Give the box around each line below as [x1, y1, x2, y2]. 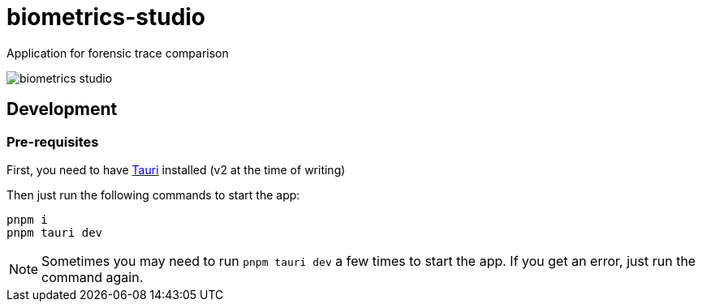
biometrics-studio [6, 3, 206, 31]
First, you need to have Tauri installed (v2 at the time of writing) [6, 162, 346, 177]
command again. [41, 268, 144, 285]
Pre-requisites [6, 133, 99, 150]
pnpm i [6, 212, 48, 226]
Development [6, 99, 118, 120]
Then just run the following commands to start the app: [6, 187, 300, 202]
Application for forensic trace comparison [6, 45, 229, 60]
